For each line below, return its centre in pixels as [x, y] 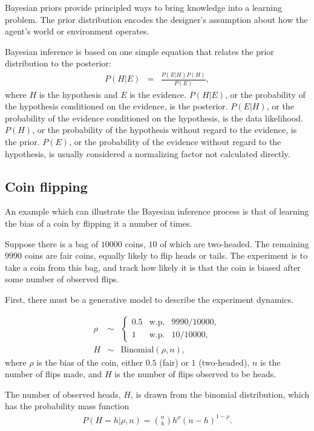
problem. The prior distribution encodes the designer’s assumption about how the [156, 19]
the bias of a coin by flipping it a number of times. [99, 223]
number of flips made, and [54, 374]
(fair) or [174, 362]
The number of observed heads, [63, 394]
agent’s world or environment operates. [77, 31]
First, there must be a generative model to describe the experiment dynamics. [149, 299]
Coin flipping [46, 186]
